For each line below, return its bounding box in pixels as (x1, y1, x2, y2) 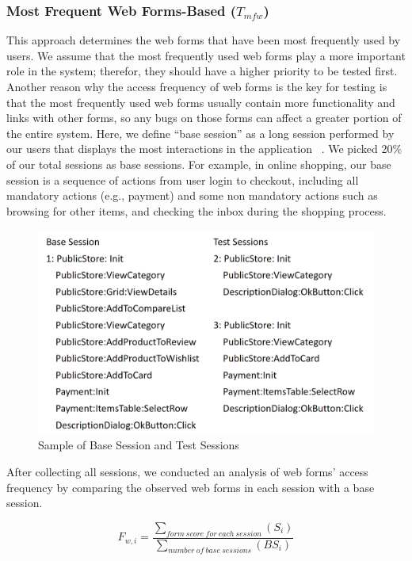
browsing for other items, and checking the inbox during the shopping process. (6, 202, 387, 219)
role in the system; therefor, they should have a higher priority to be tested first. (6, 63, 398, 79)
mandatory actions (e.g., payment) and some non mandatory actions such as (6, 187, 378, 204)
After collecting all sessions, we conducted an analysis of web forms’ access (6, 464, 368, 480)
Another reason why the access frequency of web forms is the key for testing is (6, 78, 387, 94)
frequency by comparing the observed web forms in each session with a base (6, 479, 375, 495)
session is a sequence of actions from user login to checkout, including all (6, 171, 359, 188)
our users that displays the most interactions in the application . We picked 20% (6, 140, 402, 157)
